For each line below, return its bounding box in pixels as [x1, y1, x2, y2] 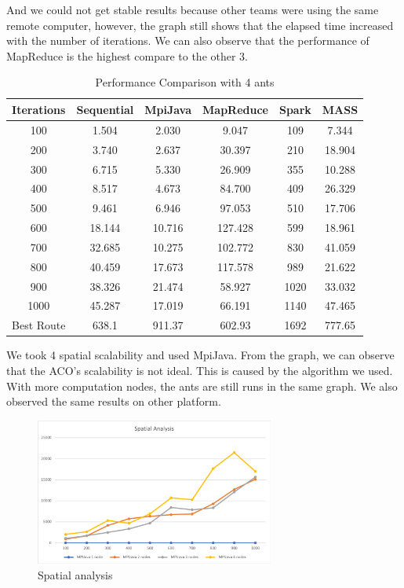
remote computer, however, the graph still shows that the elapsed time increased [6, 17, 394, 33]
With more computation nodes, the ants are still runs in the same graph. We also [6, 377, 398, 394]
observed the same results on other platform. [6, 393, 221, 410]
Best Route [12, 317, 66, 333]
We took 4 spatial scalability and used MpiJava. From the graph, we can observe [6, 347, 395, 363]
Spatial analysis [38, 566, 113, 582]
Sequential [76, 101, 134, 117]
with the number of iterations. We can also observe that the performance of [6, 32, 369, 49]
